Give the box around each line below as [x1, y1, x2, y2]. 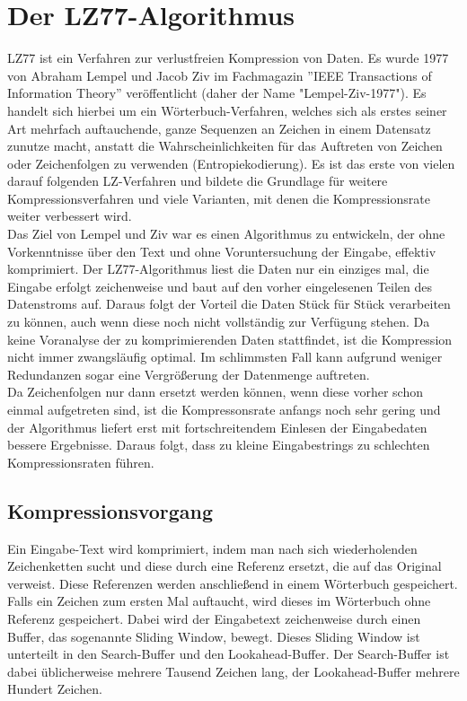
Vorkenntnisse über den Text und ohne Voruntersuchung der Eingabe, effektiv [7, 241, 436, 260]
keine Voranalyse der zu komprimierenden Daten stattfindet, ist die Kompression [7, 329, 453, 348]
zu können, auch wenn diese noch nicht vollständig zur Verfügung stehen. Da [7, 312, 430, 331]
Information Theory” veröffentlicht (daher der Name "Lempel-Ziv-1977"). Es [7, 83, 427, 102]
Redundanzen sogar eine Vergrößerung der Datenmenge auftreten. [7, 364, 370, 383]
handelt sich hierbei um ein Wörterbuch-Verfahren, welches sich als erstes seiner [7, 101, 447, 119]
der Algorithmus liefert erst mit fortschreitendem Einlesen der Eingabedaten [7, 417, 427, 436]
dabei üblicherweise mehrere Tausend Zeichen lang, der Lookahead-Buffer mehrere [7, 662, 460, 680]
